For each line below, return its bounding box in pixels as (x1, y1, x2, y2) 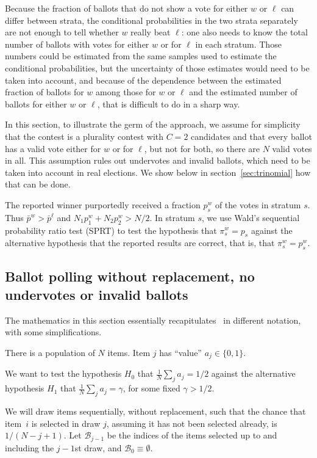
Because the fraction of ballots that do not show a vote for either (5, 2, 248, 14)
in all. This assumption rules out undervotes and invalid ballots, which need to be (5, 154, 310, 167)
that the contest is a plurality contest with (5, 129, 164, 142)
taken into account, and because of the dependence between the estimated (5, 73, 282, 86)
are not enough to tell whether (5, 26, 119, 38)
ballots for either (5, 97, 67, 110)
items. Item (107, 346, 151, 358)
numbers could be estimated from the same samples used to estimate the (5, 49, 277, 62)
